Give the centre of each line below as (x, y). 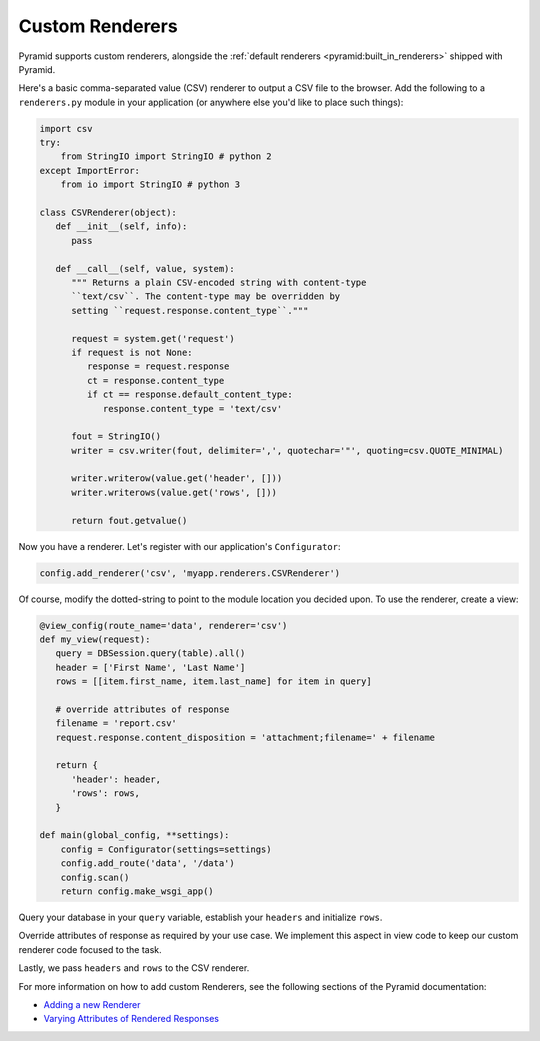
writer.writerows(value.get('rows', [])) (174, 492)
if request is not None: (132, 352)
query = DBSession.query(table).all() (150, 653)
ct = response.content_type (155, 380)
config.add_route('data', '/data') (147, 863)
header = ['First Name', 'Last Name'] (150, 667)
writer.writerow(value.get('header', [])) (177, 478)
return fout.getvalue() (129, 520)
